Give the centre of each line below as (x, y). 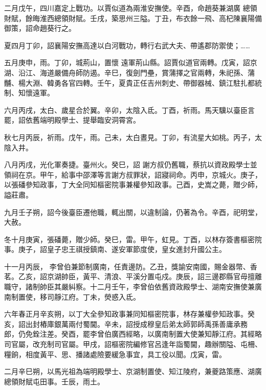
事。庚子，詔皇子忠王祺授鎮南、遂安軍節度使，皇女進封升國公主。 (115, 249)
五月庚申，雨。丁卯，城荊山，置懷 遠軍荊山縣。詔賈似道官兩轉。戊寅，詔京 (131, 62)
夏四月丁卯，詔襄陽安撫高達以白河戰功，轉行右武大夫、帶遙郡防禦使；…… (127, 45)
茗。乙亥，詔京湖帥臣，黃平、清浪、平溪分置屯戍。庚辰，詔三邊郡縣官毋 (126, 276)
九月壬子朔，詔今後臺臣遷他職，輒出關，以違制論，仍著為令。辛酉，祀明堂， (133, 212)
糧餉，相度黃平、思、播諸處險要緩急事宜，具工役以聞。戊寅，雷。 (115, 354)
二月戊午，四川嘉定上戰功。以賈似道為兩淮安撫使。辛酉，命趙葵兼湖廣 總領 (131, 8)
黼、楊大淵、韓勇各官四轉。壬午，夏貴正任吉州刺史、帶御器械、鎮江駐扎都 (129, 82)
